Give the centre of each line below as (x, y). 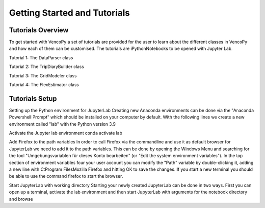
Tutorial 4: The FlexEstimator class (44, 85)
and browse (21, 199)
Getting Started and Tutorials (69, 13)
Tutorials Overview (39, 30)
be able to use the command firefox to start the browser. (66, 176)
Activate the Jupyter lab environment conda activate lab (66, 133)
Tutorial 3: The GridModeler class (43, 75)
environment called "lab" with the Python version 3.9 (62, 124)
